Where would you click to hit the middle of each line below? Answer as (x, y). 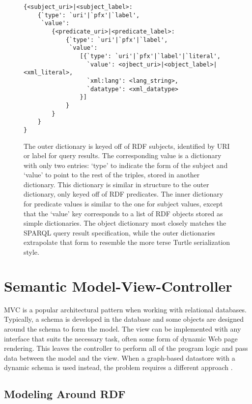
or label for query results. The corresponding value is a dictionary (123, 155)
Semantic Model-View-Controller (118, 286)
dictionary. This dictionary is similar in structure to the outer (116, 184)
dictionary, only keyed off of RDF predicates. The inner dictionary (124, 194)
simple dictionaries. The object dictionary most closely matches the (125, 223)
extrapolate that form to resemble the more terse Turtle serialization (127, 242)
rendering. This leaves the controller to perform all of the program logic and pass (126, 348)
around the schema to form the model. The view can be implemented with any (123, 328)
